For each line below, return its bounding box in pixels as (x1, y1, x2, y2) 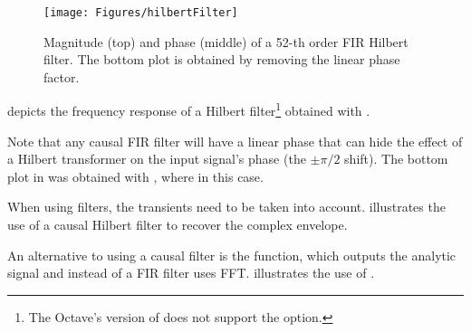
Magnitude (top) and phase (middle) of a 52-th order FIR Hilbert (43, 32, 409, 51)
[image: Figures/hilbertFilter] (43, 6, 238, 19)
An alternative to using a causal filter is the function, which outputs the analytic (7, 245, 457, 264)
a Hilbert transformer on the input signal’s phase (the (7, 149, 306, 168)
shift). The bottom (344, 149, 448, 168)
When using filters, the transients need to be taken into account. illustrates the (7, 197, 446, 216)
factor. (43, 67, 80, 86)
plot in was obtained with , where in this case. (7, 166, 264, 185)
